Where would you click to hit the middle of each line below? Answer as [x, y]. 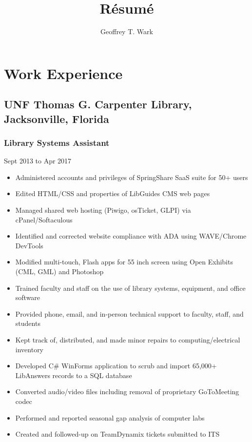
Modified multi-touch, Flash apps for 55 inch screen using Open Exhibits [124, 262]
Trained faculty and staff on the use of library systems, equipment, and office [130, 288]
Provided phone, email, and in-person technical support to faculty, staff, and [129, 313]
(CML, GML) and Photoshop [59, 271]
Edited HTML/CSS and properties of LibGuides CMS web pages [113, 193]
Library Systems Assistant [57, 142]
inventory [29, 349]
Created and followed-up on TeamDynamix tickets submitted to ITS [117, 434]
